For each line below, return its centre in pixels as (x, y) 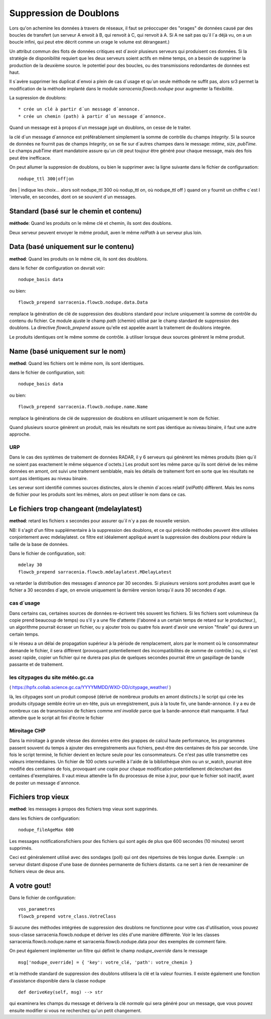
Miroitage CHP (27, 731)
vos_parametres (37, 909)
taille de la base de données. (39, 544)
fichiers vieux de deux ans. (37, 871)
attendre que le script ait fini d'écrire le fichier (56, 718)
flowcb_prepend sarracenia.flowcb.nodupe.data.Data (83, 303)
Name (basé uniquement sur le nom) (67, 351)
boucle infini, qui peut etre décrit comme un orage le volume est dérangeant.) (90, 42)
